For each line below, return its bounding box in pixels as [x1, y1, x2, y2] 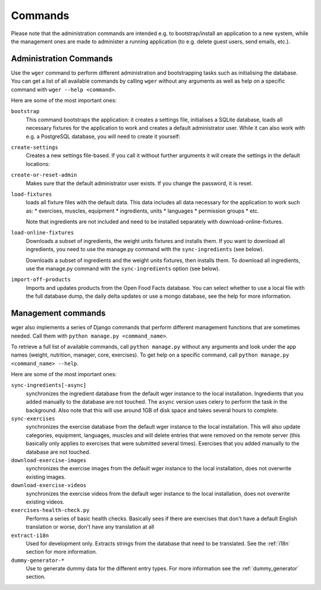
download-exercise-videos [11, 482, 87, 489]
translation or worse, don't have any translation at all [26, 523, 155, 530]
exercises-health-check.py [11, 507, 90, 514]
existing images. [26, 473, 66, 480]
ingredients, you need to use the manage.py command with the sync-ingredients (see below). [26, 246, 265, 253]
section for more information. [26, 548, 97, 555]
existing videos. [26, 498, 65, 505]
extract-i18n [11, 532, 49, 539]
